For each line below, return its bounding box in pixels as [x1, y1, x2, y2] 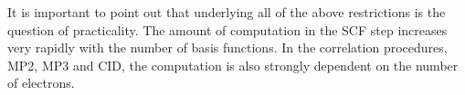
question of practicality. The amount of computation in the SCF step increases [7, 20, 448, 39]
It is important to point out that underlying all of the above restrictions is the [7, 3, 446, 21]
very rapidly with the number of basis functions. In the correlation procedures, [7, 38, 448, 57]
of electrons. [7, 73, 75, 92]
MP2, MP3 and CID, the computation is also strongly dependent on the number [7, 55, 459, 74]
